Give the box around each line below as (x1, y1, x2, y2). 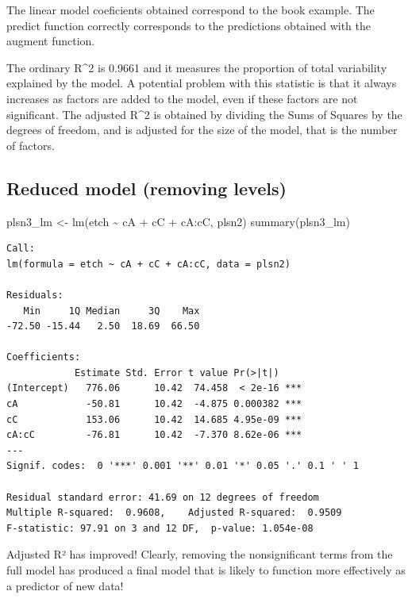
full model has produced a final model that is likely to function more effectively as (6, 562, 406, 578)
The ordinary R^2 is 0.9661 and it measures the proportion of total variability (6, 59, 387, 75)
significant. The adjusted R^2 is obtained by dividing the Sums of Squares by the (6, 106, 402, 122)
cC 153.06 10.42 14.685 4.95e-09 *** (6, 413, 302, 425)
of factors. (6, 136, 55, 153)
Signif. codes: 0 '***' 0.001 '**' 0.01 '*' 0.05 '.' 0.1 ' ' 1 (6, 460, 359, 472)
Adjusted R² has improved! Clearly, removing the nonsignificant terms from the (6, 546, 393, 563)
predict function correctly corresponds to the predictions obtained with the (6, 17, 372, 33)
